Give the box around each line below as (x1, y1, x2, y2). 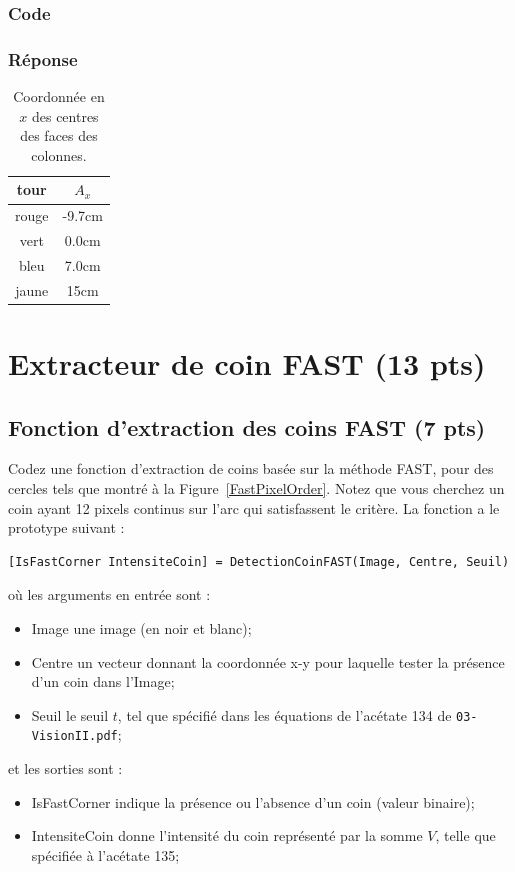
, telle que (435, 825, 496, 846)
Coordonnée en (13, 86, 105, 107)
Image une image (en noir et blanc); (31, 618, 252, 639)
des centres (31, 105, 99, 126)
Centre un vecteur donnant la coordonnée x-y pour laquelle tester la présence (31, 651, 505, 672)
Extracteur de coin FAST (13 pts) (8, 343, 486, 384)
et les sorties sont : (8, 758, 123, 779)
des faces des (20, 125, 98, 146)
